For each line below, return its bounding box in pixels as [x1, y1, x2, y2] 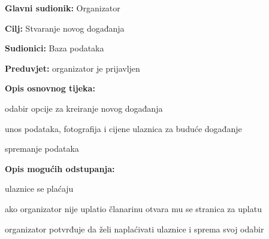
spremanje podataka [5, 142, 79, 155]
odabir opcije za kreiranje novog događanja [5, 102, 163, 114]
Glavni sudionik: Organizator [5, 2, 120, 14]
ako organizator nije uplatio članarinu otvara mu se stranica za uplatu [5, 202, 262, 215]
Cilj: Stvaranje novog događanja [5, 22, 125, 34]
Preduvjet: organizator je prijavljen [5, 62, 140, 74]
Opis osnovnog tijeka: [5, 82, 95, 94]
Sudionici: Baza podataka [5, 42, 104, 54]
